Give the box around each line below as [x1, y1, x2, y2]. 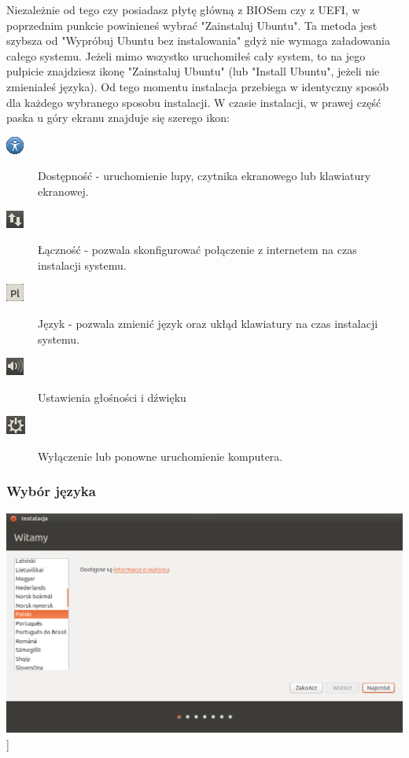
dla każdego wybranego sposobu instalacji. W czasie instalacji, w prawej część [6, 94, 381, 110]
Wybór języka [6, 481, 96, 501]
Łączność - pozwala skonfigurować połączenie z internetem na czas [38, 241, 357, 258]
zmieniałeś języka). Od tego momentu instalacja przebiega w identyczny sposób [6, 78, 389, 94]
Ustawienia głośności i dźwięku [38, 388, 186, 405]
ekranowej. [38, 182, 89, 199]
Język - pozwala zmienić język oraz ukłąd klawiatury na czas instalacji [38, 315, 378, 331]
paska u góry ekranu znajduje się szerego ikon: [6, 109, 230, 126]
